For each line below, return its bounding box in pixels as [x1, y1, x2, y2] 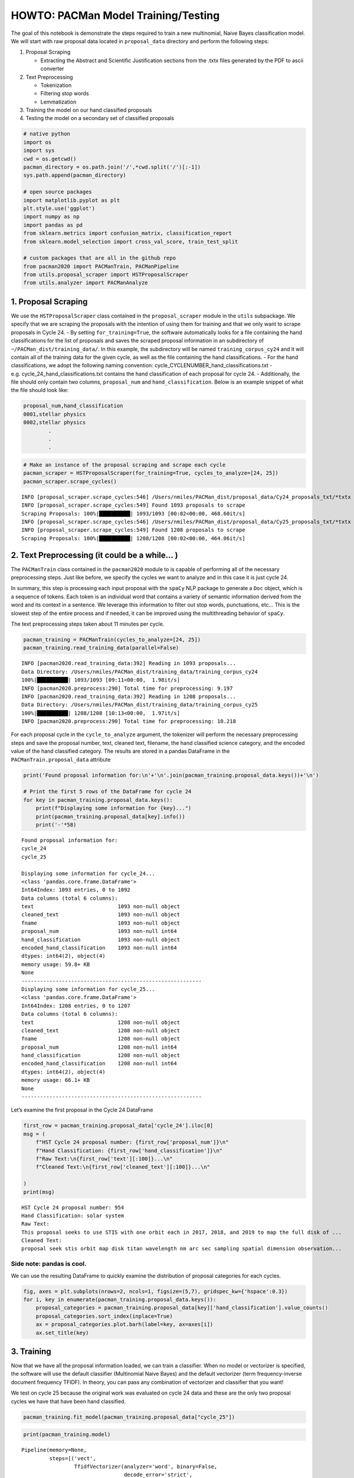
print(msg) [23, 1188, 55, 1195]
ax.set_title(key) [35, 1329, 89, 1336]
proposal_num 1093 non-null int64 [21, 928, 177, 935]
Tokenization [40, 82, 72, 89]
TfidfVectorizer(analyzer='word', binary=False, [74, 1463, 218, 1470]
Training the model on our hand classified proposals [25, 106, 152, 114]
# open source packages [23, 189, 93, 195]
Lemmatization [40, 98, 77, 105]
